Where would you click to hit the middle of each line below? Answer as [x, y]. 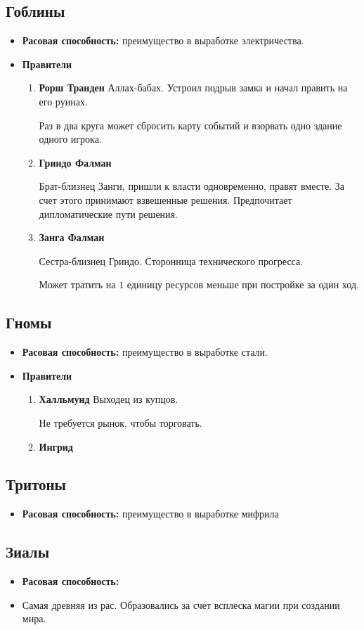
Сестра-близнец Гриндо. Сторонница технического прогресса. [171, 261]
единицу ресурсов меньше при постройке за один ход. [243, 284]
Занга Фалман [72, 237]
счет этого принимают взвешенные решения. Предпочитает [165, 199]
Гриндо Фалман [75, 162]
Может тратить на [77, 284]
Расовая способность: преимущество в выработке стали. [145, 352]
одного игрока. [70, 139]
